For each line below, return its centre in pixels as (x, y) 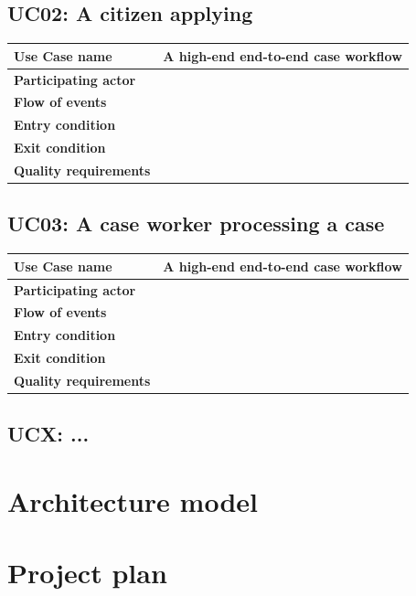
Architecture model (133, 501)
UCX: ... (48, 434)
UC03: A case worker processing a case (196, 223)
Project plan (87, 573)
